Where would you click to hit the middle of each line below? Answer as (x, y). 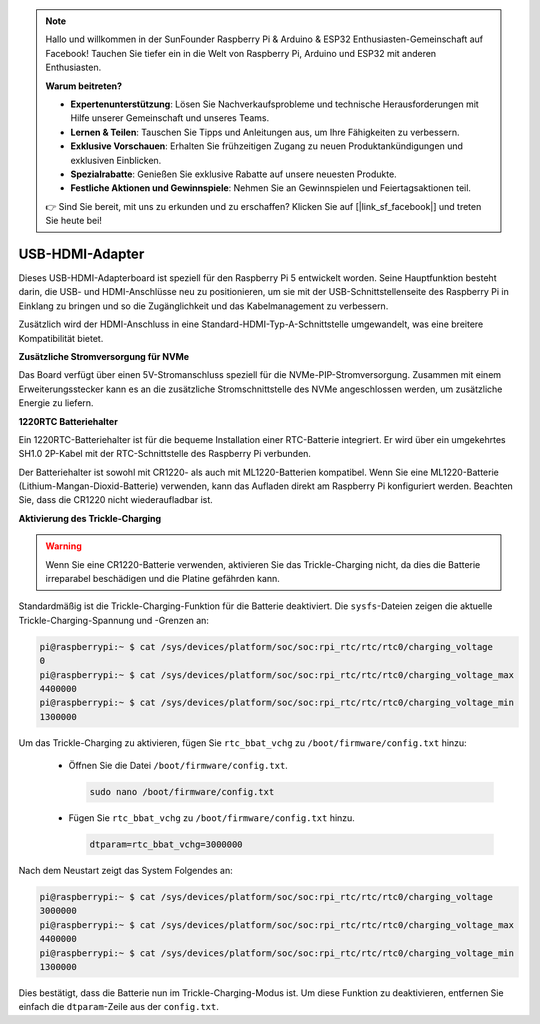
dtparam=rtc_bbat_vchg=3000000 (166, 844)
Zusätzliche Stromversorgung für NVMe (104, 356)
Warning (63, 546)
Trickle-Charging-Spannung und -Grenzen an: (114, 620)
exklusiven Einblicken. (116, 160)
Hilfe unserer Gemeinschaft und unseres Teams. (170, 118)
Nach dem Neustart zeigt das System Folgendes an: (126, 871)
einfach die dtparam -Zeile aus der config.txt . (118, 1007)
